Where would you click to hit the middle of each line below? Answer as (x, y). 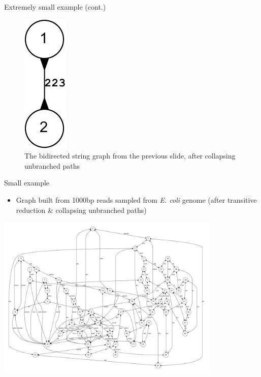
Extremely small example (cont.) (55, 7)
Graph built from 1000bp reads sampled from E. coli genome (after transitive (136, 199)
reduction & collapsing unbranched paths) (81, 210)
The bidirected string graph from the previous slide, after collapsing (130, 156)
